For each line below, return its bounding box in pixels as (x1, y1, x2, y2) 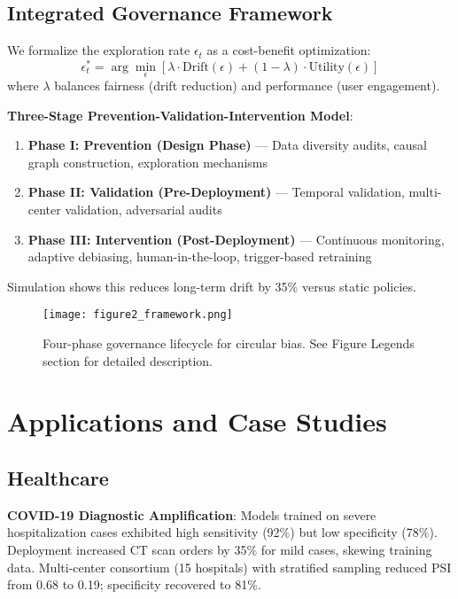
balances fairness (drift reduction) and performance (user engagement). (54, 76, 440, 95)
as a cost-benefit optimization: (206, 41, 371, 59)
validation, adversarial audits (65, 200, 222, 219)
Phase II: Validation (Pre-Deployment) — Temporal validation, (27, 183, 405, 201)
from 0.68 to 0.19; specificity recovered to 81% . (7, 575, 261, 594)
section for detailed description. (43, 351, 213, 370)
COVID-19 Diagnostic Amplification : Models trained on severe (7, 505, 376, 524)
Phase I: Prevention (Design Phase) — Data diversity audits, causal (27, 136, 427, 154)
